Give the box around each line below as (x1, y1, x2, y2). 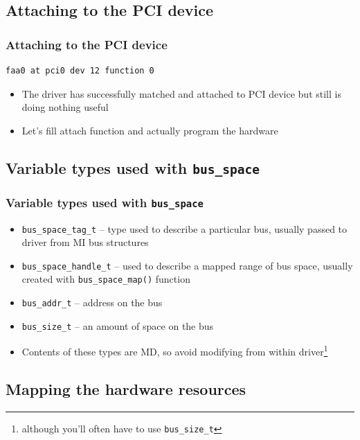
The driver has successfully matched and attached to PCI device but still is (21, 86, 341, 100)
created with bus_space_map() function (21, 272, 190, 286)
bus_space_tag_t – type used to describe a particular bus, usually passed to (21, 221, 348, 236)
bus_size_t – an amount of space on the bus (21, 318, 214, 333)
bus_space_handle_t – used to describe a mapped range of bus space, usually (21, 258, 353, 272)
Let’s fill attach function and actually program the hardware (21, 123, 278, 137)
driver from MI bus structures (21, 235, 149, 249)
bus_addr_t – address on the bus (21, 295, 163, 310)
